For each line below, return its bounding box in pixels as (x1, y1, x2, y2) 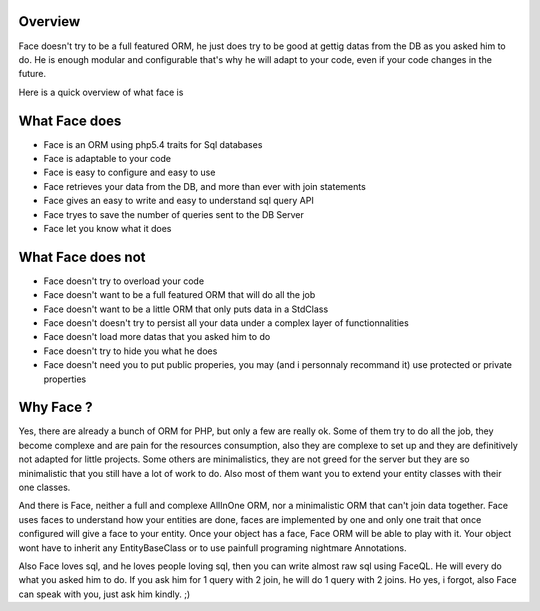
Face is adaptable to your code (43, 152, 172, 164)
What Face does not (18, 248, 146, 265)
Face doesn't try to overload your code (43, 275, 205, 287)
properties (43, 373, 87, 385)
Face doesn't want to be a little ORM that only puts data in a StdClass (43, 303, 329, 315)
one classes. (18, 481, 71, 494)
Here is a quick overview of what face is (18, 86, 184, 98)
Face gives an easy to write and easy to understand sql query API (43, 195, 314, 207)
